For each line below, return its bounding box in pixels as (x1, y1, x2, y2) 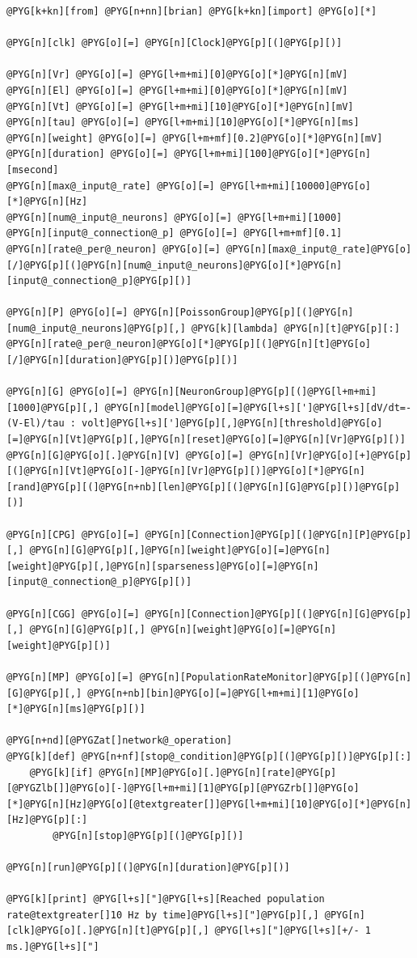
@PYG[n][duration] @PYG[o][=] (6, 148, 169, 160)
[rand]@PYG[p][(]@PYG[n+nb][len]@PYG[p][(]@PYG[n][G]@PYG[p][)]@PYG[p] (6, 481, 400, 493)
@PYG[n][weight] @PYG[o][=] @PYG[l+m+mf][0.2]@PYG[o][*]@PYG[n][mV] (6, 132, 383, 144)
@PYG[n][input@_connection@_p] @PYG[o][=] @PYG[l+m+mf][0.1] (6, 227, 343, 239)
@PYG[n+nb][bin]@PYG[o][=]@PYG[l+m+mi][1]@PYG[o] (87, 687, 360, 699)
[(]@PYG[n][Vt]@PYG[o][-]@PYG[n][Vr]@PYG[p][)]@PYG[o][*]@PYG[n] (6, 465, 365, 477)
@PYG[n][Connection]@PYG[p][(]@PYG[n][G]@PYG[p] (145, 608, 412, 620)
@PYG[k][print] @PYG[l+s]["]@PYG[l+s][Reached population (6, 893, 325, 905)
